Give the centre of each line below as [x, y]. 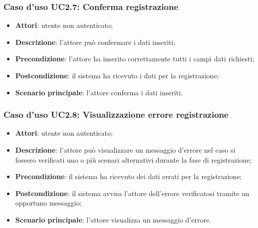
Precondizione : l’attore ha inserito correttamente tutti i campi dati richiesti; [135, 59]
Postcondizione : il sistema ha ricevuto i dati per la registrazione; [117, 75]
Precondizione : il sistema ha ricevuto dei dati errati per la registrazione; [129, 176]
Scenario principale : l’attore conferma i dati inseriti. [99, 92]
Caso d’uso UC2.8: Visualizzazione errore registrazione [116, 114]
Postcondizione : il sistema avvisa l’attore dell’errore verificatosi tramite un [132, 193]
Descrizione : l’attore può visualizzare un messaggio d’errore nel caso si [125, 150]
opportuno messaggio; [48, 203]
